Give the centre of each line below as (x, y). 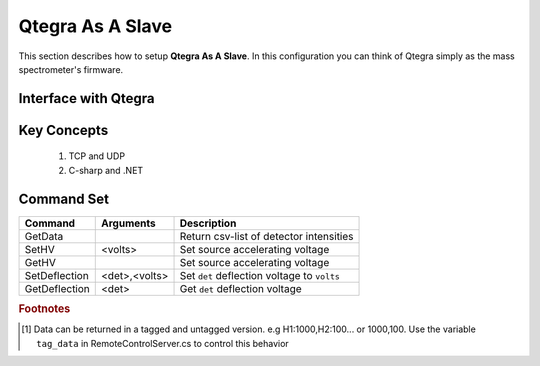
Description (208, 223)
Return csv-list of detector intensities (266, 236)
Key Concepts (63, 130)
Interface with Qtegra (86, 98)
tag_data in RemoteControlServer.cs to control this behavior (162, 343)
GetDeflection (57, 288)
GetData (44, 236)
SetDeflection (56, 275)
